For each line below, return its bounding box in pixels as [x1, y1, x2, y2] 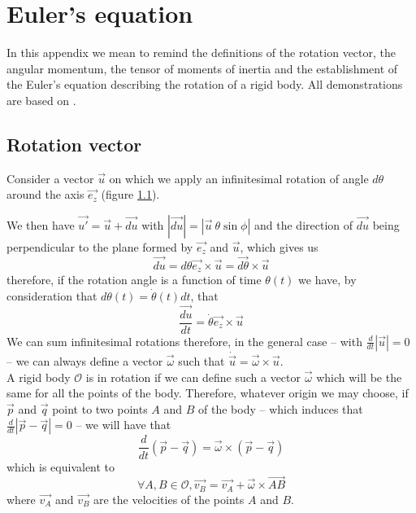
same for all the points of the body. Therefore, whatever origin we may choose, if [6, 384, 409, 401]
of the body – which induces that [198, 400, 363, 417]
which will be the [316, 368, 402, 385]
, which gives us [240, 238, 318, 255]
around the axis [6, 186, 84, 203]
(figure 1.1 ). [101, 186, 160, 203]
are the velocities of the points [93, 490, 245, 507]
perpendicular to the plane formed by [6, 238, 193, 255]
